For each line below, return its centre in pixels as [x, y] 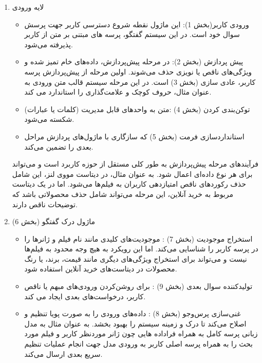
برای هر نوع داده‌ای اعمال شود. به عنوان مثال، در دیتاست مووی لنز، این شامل [132, 174]
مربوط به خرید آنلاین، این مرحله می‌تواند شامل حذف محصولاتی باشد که [123, 194]
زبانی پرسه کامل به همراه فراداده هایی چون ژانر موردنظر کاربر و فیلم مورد [141, 333]
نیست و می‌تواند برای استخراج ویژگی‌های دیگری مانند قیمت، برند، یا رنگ [136, 258]
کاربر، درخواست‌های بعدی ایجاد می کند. [85, 296]
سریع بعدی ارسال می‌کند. [63, 353]
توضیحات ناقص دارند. [45, 204]
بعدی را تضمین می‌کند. [59, 146]
